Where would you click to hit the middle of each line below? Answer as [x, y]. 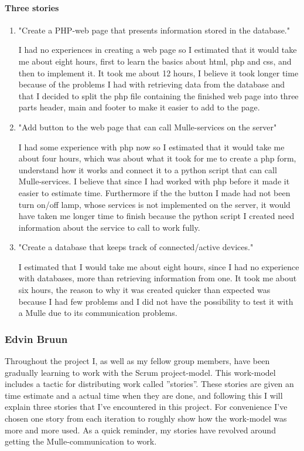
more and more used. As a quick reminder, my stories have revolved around [140, 430]
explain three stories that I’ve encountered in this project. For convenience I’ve [146, 407]
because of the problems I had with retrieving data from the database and [152, 84]
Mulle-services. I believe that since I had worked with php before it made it [154, 181]
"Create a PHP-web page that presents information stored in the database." [154, 30]
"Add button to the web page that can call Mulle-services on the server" [148, 127]
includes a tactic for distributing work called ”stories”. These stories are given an [149, 384]
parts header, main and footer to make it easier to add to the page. [139, 107]
